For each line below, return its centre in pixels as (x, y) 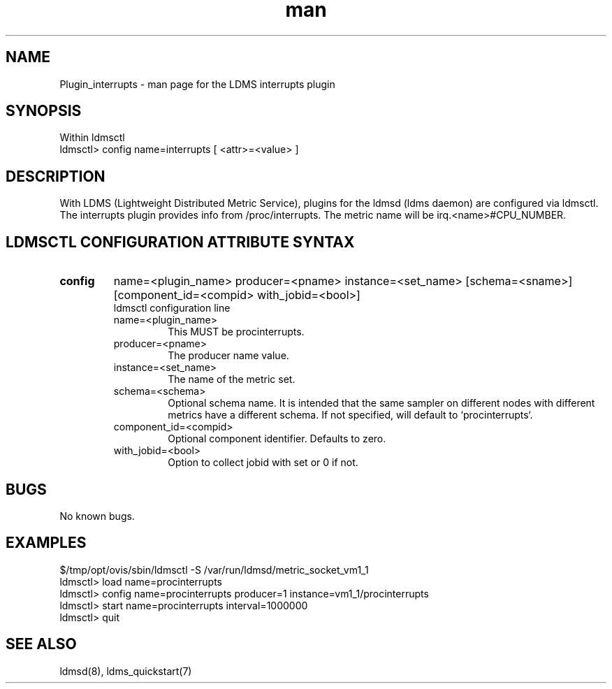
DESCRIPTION (56, 176)
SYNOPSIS (44, 111)
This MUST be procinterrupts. (236, 332)
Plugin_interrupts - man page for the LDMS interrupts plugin (197, 84)
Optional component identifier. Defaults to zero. (277, 439)
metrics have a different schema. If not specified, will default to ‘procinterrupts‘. (350, 415)
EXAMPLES (46, 543)
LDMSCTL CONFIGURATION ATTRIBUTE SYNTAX (180, 242)
